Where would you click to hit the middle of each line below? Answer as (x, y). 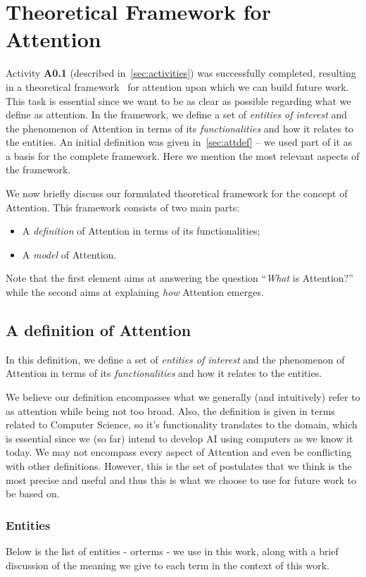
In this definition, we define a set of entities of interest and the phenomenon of (175, 359)
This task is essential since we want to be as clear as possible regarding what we (178, 100)
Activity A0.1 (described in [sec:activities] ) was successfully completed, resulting (181, 73)
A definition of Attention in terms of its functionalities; (141, 231)
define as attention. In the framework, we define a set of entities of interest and (177, 114)
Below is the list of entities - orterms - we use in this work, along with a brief (172, 551)
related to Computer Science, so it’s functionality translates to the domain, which (182, 424)
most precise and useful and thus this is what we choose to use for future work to (181, 479)
